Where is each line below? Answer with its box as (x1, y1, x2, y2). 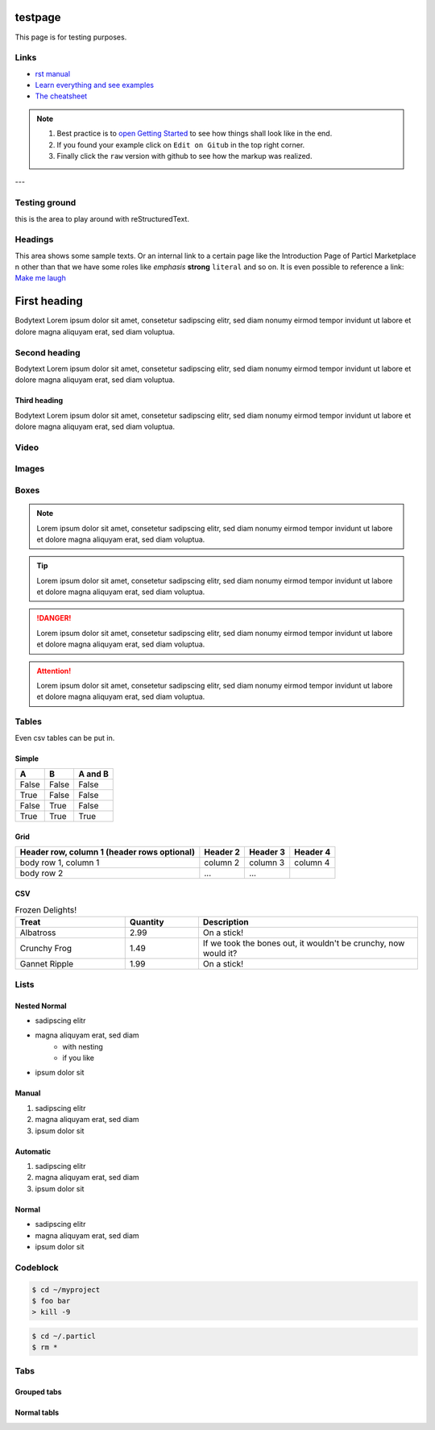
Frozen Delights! (14, 904, 77, 916)
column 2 (204, 857, 240, 868)
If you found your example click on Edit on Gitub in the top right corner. (56, 139, 305, 149)
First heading (14, 294, 84, 308)
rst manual (35, 69, 71, 78)
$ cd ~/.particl (31, 1331, 97, 1341)
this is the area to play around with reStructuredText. (14, 214, 189, 223)
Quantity (129, 917, 164, 928)
